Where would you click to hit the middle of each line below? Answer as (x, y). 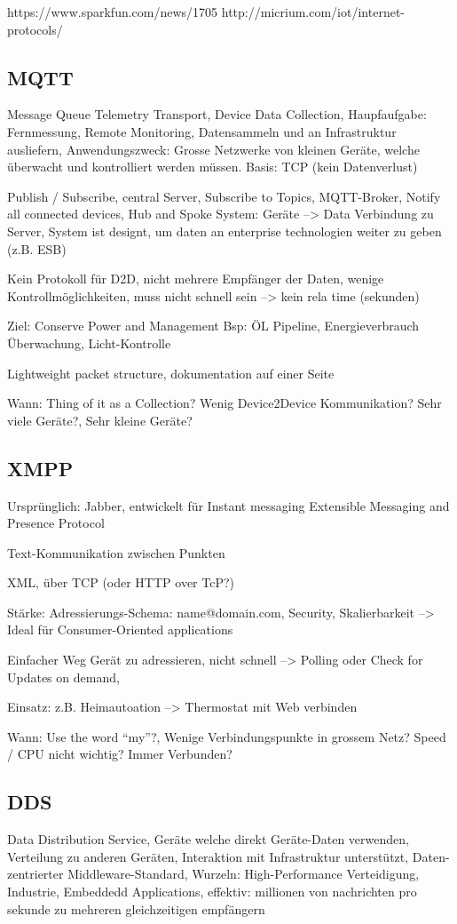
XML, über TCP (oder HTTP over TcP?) (121, 582)
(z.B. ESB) (37, 248)
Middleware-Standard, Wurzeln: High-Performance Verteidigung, (244, 874)
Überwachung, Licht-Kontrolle (89, 343)
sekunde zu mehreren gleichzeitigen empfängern (136, 908)
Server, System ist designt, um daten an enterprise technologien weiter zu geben (225, 231)
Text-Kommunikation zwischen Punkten (116, 552)
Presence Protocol (56, 523)
